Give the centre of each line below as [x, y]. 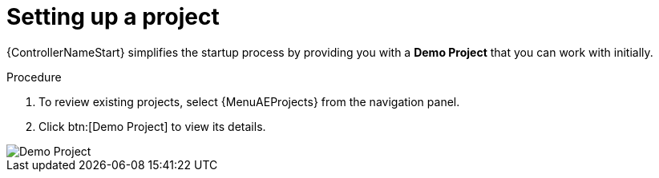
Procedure [34, 77]
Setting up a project [113, 17]
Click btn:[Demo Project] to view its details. [152, 126]
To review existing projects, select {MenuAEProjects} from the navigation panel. [249, 101]
